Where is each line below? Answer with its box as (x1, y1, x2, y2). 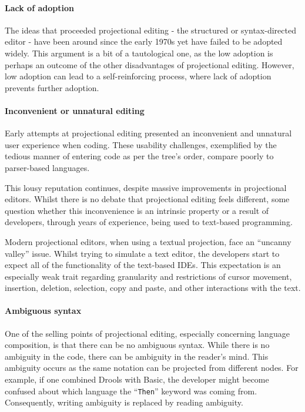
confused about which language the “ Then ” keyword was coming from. (5, 384, 257, 397)
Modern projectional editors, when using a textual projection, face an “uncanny (5, 235, 291, 247)
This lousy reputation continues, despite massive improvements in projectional (5, 181, 287, 193)
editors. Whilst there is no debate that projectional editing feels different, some (5, 193, 290, 205)
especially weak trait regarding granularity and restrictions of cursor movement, (5, 270, 292, 282)
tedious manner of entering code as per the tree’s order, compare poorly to (5, 150, 274, 162)
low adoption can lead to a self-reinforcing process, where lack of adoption (5, 70, 272, 82)
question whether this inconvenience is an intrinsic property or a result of (5, 204, 269, 216)
